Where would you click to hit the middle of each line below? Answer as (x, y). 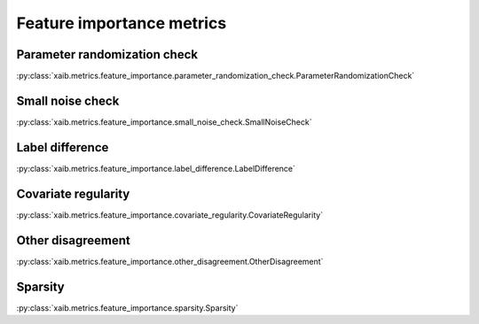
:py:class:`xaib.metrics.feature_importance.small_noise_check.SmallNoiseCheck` (164, 122)
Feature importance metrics (122, 23)
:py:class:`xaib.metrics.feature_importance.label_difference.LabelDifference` (156, 168)
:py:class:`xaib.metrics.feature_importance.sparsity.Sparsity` (127, 308)
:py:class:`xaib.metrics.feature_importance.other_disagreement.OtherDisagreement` (170, 261)
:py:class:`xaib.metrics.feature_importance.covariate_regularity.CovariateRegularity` (170, 215)
